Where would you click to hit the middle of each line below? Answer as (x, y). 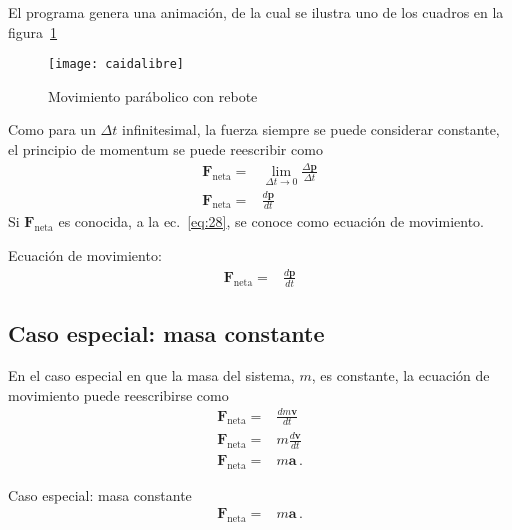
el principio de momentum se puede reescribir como (165, 149)
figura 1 (33, 31)
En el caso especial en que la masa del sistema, (151, 374)
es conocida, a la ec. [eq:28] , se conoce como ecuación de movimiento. (271, 221)
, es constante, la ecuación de (400, 374)
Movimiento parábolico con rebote (153, 95)
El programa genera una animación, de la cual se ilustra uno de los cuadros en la (256, 12)
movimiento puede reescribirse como (118, 394)
